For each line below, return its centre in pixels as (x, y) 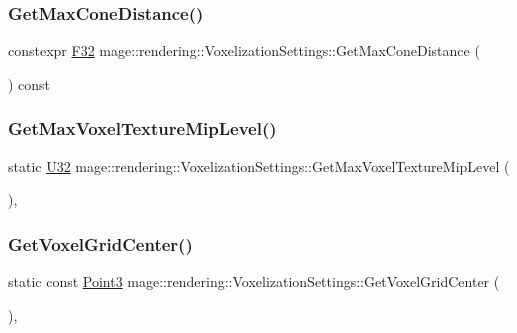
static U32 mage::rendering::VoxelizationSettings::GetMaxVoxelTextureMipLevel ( (259, 165)
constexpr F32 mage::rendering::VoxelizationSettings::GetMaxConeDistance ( (244, 50)
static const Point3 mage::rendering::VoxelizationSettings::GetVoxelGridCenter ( (254, 281)
